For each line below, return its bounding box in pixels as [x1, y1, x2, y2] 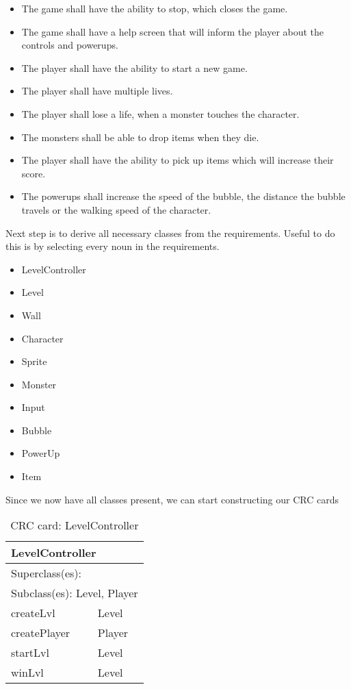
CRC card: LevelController [10, 517, 139, 534]
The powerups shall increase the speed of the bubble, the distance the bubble [21, 189, 346, 203]
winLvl [11, 664, 44, 681]
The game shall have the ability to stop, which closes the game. [21, 1, 288, 15]
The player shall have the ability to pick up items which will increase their [21, 153, 334, 167]
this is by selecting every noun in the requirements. [5, 239, 220, 253]
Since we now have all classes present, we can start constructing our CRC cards [5, 492, 339, 506]
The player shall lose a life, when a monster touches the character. [21, 106, 300, 121]
